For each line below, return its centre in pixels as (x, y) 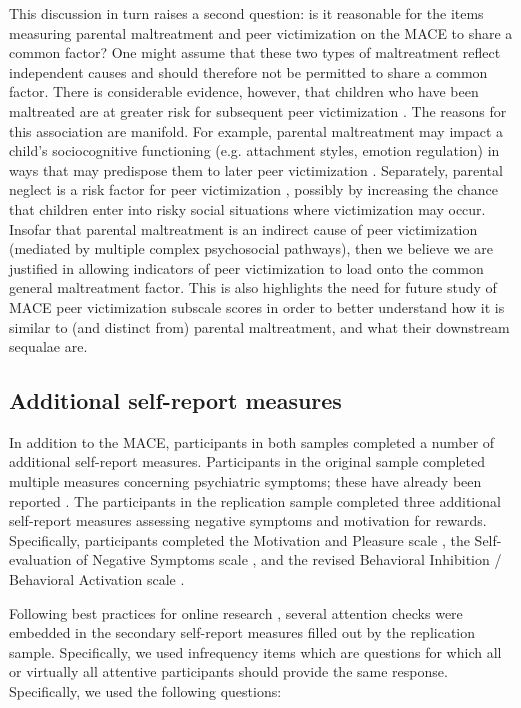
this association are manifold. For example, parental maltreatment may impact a (256, 130)
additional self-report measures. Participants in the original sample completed (247, 461)
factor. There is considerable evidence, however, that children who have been (244, 91)
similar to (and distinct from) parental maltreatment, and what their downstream (259, 326)
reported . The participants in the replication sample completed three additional (255, 500)
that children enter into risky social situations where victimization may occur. (247, 208)
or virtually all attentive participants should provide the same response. (228, 671)
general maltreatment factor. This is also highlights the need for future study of (253, 287)
